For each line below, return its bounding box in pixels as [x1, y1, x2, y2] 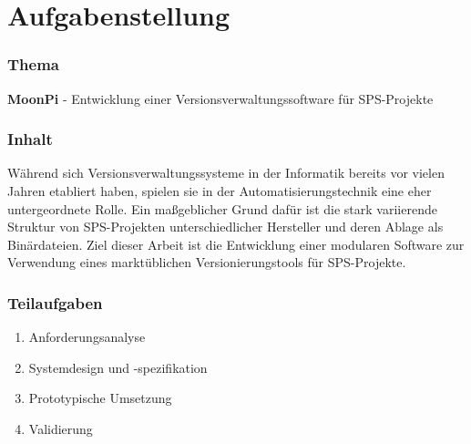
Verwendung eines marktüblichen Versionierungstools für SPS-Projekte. [7, 253, 406, 272]
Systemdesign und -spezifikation [28, 357, 208, 377]
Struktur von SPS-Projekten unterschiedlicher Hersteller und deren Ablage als [7, 217, 444, 236]
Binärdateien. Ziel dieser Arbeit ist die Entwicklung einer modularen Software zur [7, 234, 465, 253]
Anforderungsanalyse [28, 327, 146, 346]
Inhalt [7, 128, 53, 150]
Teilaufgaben [7, 291, 103, 314]
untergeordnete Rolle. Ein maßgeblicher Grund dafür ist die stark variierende [7, 199, 437, 218]
